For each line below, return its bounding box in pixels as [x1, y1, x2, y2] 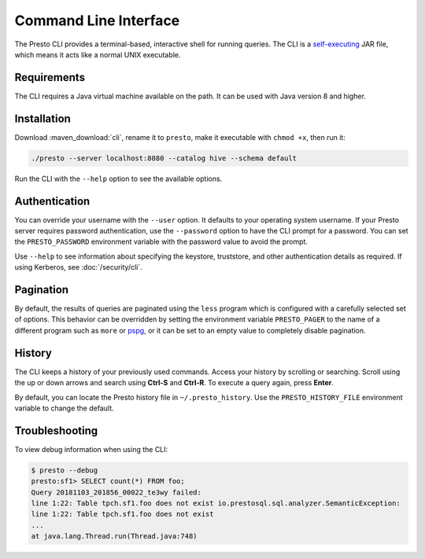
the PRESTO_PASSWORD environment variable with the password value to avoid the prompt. [14, 237, 309, 247]
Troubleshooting [14, 424, 98, 437]
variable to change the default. [14, 403, 114, 413]
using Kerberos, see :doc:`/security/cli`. [14, 263, 143, 272]
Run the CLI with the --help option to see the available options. [14, 174, 223, 183]
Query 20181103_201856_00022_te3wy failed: [31, 487, 202, 497]
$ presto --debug [31, 465, 98, 475]
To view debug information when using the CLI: [14, 444, 168, 454]
